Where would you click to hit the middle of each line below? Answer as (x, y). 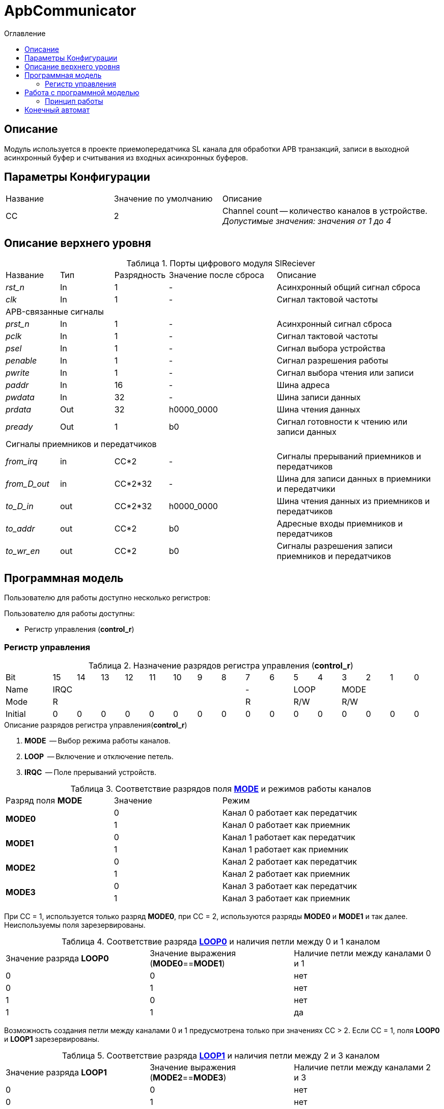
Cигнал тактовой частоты (327, 336)
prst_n (18, 324)
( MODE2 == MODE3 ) (188, 1077)
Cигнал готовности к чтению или (342, 422)
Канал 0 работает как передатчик (290, 812)
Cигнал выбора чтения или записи (345, 373)
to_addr (20, 529)
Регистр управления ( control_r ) (79, 629)
